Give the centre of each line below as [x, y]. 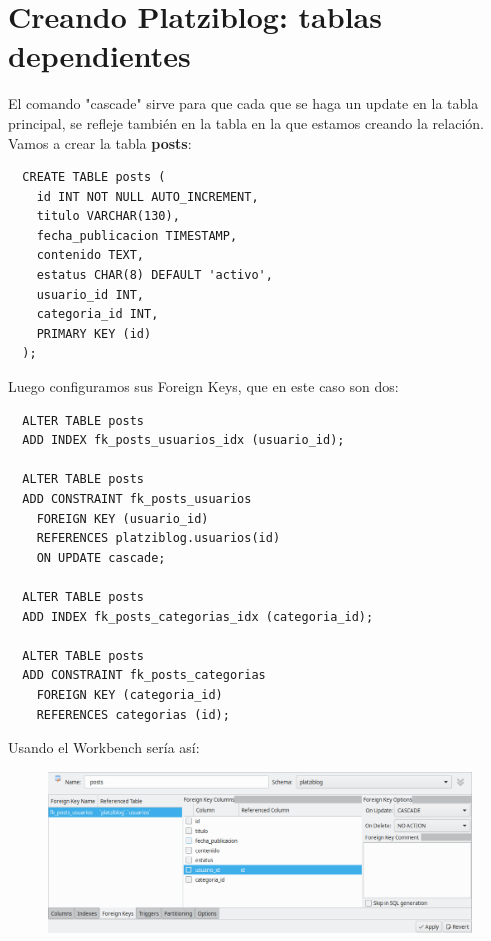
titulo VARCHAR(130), [108, 216]
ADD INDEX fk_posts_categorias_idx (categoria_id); [198, 616]
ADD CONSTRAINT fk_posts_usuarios [137, 499]
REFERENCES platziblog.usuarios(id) [158, 538]
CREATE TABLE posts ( [94, 177]
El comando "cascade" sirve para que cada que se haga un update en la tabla [243, 103]
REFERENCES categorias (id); [133, 714]
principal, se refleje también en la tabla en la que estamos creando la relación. [246, 122]
